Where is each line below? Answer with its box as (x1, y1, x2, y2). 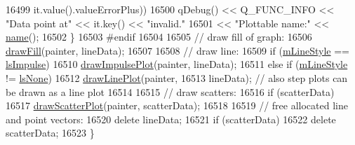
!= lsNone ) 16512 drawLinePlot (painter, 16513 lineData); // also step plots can (6, 70, 348, 85)
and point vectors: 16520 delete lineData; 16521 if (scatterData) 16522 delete (6, 111, 336, 126)
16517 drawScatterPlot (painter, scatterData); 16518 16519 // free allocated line (6, 98, 348, 113)
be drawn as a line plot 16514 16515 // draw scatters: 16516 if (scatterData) (6, 84, 335, 99)
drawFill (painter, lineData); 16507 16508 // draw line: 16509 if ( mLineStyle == (6, 43, 350, 57)
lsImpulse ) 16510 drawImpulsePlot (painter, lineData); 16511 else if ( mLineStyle (6, 57, 348, 71)
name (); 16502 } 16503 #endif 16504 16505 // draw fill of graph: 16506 (6, 29, 312, 44)
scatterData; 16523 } (6, 125, 95, 140)
